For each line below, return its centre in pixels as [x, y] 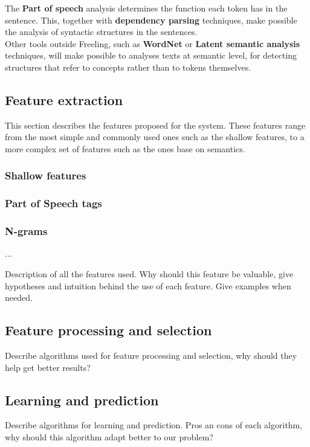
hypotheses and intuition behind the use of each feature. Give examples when [148, 285]
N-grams [26, 231]
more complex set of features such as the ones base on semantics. [125, 148]
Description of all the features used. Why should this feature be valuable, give [149, 274]
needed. [19, 297]
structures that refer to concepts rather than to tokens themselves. [128, 67]
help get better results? [48, 367]
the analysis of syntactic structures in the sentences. [101, 32]
